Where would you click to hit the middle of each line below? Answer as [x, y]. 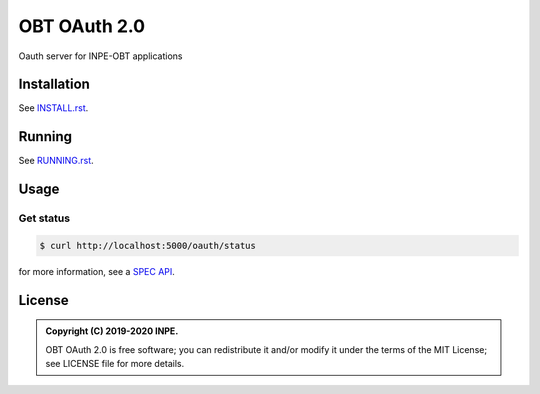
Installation [54, 84]
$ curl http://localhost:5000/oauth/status [148, 245]
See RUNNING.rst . [56, 161]
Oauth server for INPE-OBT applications [100, 56]
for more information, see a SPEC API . [96, 271]
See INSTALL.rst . [53, 108]
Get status [44, 218]
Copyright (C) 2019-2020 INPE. [112, 331]
